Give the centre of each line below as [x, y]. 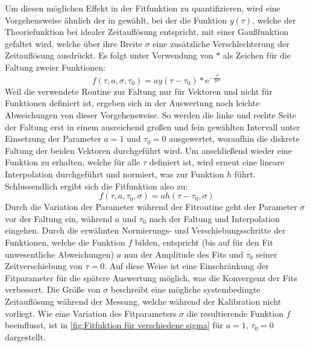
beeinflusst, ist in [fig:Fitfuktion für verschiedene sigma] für [114, 325]
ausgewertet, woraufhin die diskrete [234, 138]
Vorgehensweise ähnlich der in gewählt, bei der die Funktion [116, 20]
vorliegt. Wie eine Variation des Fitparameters [91, 313]
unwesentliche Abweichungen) [59, 254]
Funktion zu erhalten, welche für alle [73, 162]
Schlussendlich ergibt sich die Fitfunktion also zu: [96, 186]
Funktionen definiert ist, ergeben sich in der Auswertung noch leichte [132, 103]
